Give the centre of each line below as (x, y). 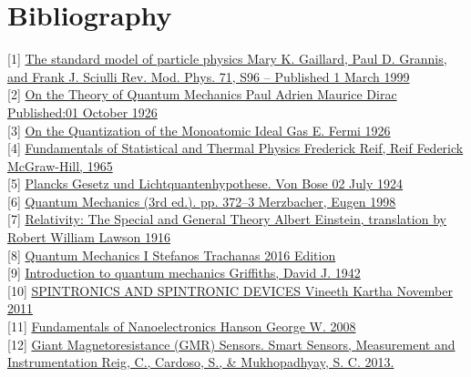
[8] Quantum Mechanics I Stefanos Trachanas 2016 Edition (172, 255)
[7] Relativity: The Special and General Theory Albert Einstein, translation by (227, 219)
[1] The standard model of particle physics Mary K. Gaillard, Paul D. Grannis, (227, 59)
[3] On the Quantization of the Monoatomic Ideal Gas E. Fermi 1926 (199, 130)
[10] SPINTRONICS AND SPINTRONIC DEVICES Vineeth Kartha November (230, 290)
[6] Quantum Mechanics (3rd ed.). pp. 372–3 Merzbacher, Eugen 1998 (202, 201)
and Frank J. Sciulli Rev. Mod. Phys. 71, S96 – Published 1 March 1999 (209, 76)
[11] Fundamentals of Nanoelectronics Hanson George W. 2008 (182, 326)
